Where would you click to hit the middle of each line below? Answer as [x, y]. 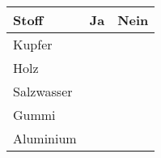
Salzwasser [43, 91]
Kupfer [33, 44]
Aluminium [45, 138]
